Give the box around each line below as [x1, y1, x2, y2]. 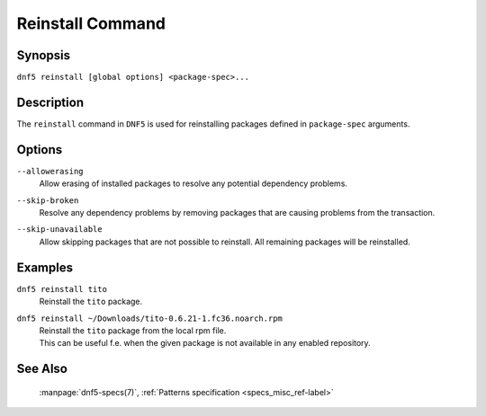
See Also [16, 361, 67, 376]
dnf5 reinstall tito [16, 284, 108, 294]
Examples [16, 260, 74, 275]
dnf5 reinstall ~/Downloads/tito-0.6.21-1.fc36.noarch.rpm [16, 313, 283, 323]
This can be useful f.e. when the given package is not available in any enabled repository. [39, 338, 371, 349]
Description [16, 94, 85, 110]
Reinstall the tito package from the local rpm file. [39, 324, 227, 336]
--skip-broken [16, 195, 79, 206]
